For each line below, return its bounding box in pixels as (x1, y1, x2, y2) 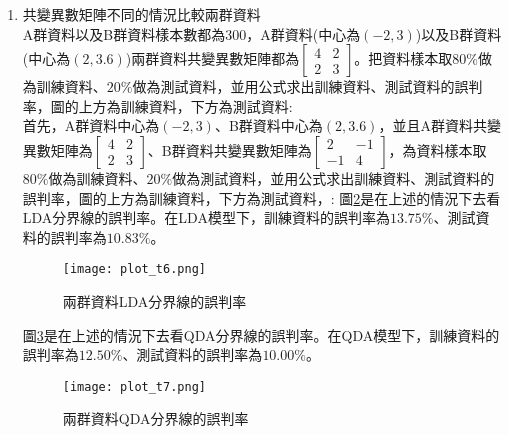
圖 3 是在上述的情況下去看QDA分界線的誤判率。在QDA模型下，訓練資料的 (22, 324, 500, 345)
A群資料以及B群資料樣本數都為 (22, 23, 226, 44)
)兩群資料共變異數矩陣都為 (125, 48, 300, 69)
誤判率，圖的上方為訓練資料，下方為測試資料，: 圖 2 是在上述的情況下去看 (22, 187, 501, 208)
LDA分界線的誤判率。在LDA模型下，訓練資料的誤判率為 (22, 207, 390, 228)
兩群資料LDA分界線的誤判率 (62, 291, 247, 311)
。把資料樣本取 (354, 48, 453, 69)
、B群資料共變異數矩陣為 (147, 139, 312, 160)
